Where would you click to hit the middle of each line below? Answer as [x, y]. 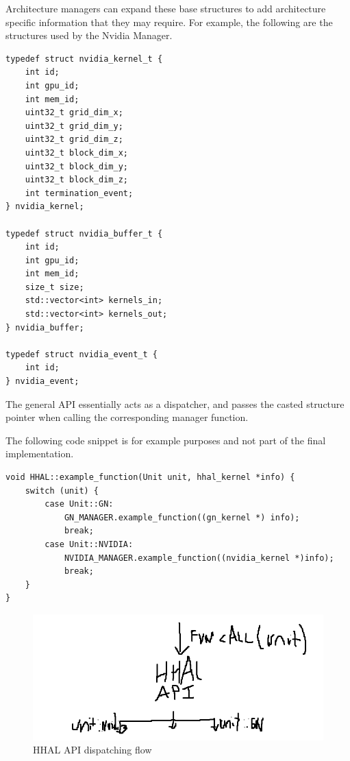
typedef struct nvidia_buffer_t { [84, 233]
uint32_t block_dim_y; [76, 166]
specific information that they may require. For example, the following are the [169, 22]
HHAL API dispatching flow [92, 750]
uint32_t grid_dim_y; [74, 126]
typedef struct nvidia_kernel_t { [84, 59]
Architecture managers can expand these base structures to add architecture [166, 8]
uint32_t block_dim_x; [76, 153]
